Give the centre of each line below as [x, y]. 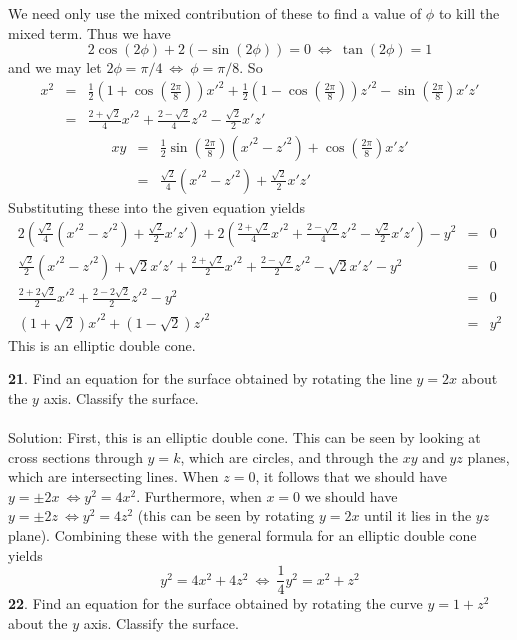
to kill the [469, 13]
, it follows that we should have [351, 476]
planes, [488, 456]
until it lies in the [418, 515]
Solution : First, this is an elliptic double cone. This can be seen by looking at [244, 437]
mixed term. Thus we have [89, 32]
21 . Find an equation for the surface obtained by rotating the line [210, 378]
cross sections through [75, 456]
